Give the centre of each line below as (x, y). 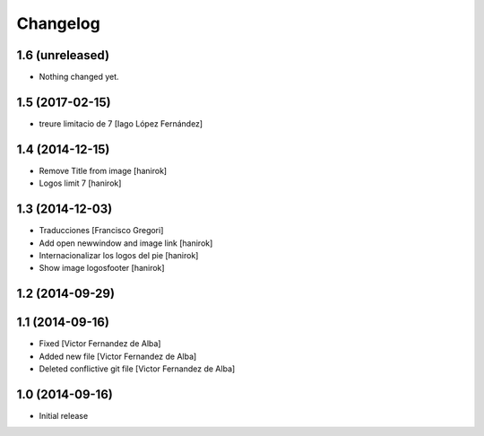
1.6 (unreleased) (63, 55)
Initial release (64, 415)
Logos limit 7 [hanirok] (80, 183)
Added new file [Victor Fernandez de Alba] (118, 356)
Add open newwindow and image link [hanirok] (126, 243)
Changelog (58, 23)
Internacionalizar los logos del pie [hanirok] (119, 255)
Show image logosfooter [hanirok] (102, 268)
